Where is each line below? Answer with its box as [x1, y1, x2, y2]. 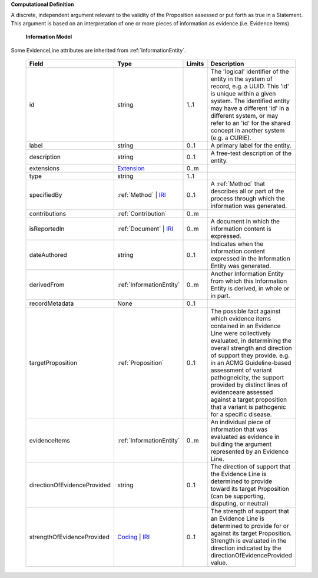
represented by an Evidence [210, 447, 289, 455]
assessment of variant [210, 366, 272, 374]
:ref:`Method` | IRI [117, 190, 166, 199]
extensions [29, 164, 60, 172]
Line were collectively [210, 329, 271, 337]
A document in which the [210, 217, 280, 225]
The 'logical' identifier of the [210, 67, 289, 75]
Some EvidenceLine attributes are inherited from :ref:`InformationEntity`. [11, 47, 187, 54]
